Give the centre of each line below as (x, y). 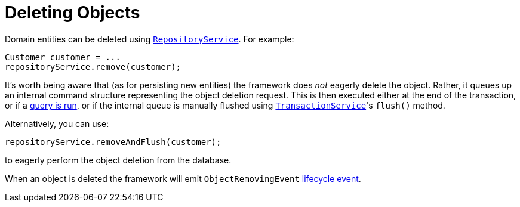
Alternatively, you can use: (57, 123)
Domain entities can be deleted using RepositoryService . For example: (150, 39)
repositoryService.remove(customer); (93, 67)
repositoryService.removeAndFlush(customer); (113, 142)
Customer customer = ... (63, 57)
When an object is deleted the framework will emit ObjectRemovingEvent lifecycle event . (183, 178)
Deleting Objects (73, 13)
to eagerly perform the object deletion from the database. (118, 160)
